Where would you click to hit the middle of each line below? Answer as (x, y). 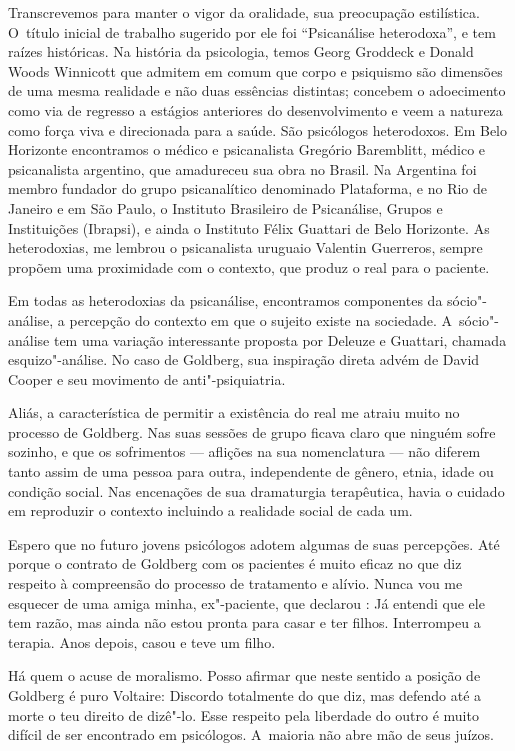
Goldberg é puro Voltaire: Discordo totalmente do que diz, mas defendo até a (245, 695)
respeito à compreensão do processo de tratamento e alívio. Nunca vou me (235, 583)
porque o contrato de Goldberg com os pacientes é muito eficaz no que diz (235, 563)
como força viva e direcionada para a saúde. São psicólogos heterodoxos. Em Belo (257, 129)
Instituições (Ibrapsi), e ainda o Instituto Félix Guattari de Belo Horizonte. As (249, 227)
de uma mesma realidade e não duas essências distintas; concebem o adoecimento (257, 90)
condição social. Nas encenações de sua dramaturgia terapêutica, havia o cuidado (256, 490)
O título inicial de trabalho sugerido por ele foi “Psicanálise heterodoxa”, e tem (252, 31)
